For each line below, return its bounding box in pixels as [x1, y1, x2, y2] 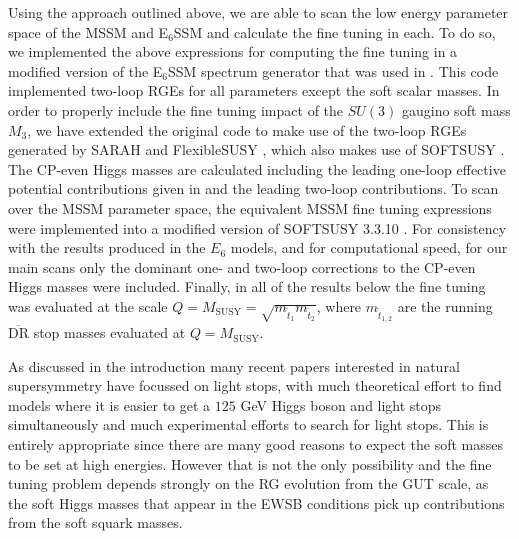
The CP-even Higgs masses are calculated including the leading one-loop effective [8, 158, 506, 179]
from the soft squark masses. [8, 512, 183, 533]
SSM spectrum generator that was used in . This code [168, 60, 499, 81]
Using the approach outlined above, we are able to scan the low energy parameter [8, 2, 509, 22]
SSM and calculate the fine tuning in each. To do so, [173, 21, 496, 42]
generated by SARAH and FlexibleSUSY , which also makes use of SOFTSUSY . [8, 139, 505, 160]
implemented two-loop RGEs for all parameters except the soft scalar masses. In [8, 80, 500, 101]
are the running [397, 295, 493, 316]
